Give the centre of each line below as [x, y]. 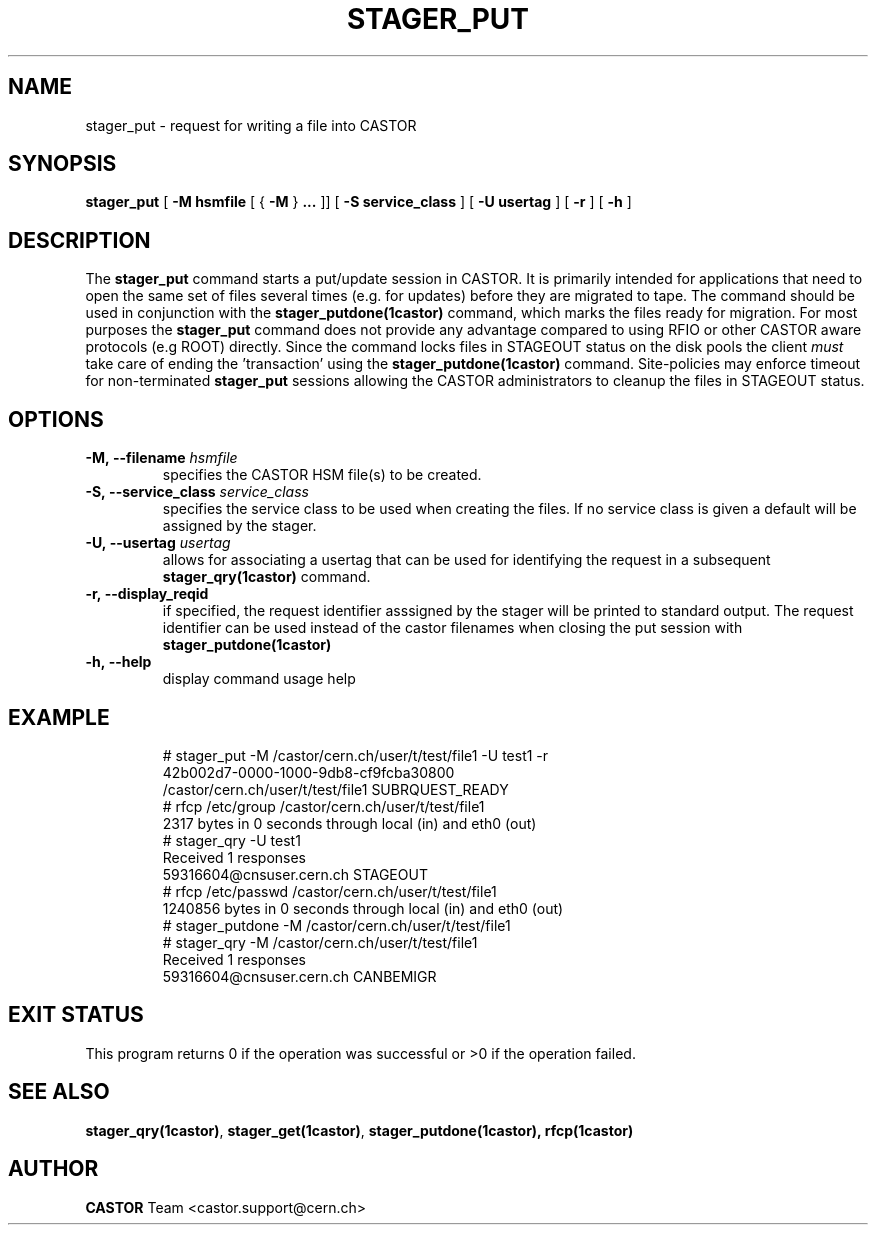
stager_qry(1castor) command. [266, 577]
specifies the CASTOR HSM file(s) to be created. [322, 475]
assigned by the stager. [239, 526]
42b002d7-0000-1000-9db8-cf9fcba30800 [308, 772]
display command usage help [259, 679]
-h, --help [118, 662]
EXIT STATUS [76, 1015]
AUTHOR [53, 1169]
